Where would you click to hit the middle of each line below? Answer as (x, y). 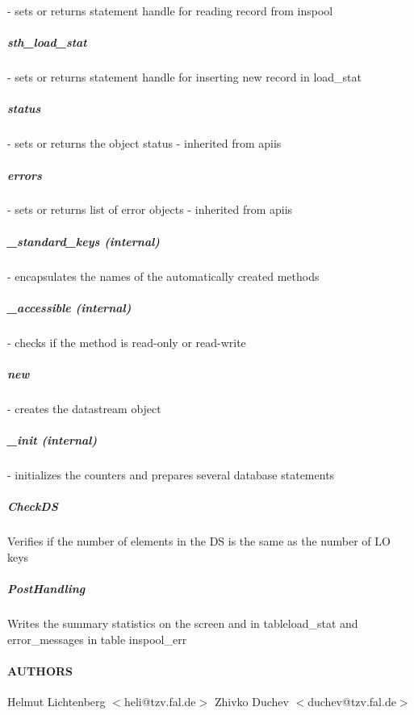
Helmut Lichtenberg (56, 701)
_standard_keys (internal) (84, 241)
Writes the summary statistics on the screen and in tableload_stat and (183, 623)
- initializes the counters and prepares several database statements (171, 475)
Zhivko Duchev (251, 701)
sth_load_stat (47, 42)
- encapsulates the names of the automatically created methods (163, 276)
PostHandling (46, 589)
